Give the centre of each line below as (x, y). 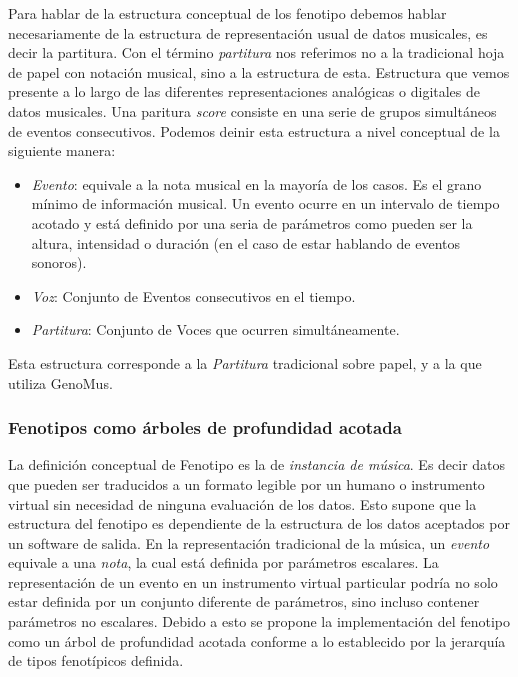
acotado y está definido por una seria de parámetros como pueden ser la (252, 222)
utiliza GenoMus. (60, 382)
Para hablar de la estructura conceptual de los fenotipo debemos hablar (227, 13)
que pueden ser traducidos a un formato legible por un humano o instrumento (246, 483)
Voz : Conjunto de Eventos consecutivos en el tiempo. (193, 295)
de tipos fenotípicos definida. (96, 660)
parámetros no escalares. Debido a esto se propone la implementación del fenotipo (259, 621)
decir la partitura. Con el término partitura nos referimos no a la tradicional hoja (256, 52)
